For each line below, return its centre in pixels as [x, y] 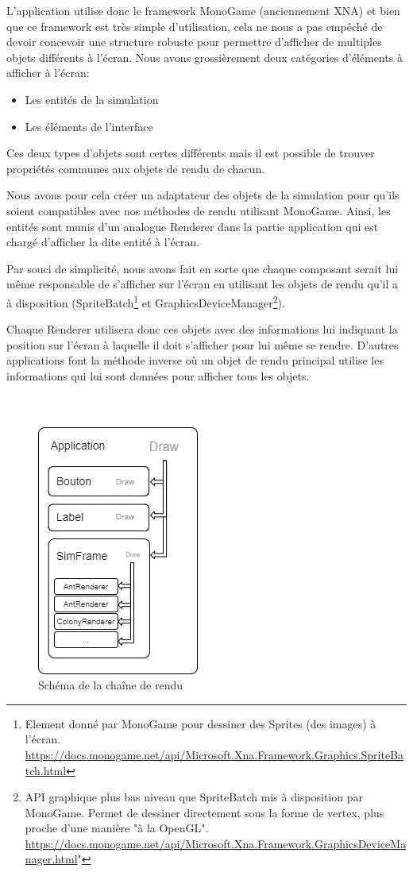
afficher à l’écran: [48, 73]
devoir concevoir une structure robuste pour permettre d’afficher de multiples [194, 42]
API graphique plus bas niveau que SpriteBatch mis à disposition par [194, 797]
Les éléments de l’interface [89, 126]
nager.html [51, 859]
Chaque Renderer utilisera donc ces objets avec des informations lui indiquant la [202, 329]
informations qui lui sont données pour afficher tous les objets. [158, 375]
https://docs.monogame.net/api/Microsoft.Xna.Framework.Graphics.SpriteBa [214, 754]
